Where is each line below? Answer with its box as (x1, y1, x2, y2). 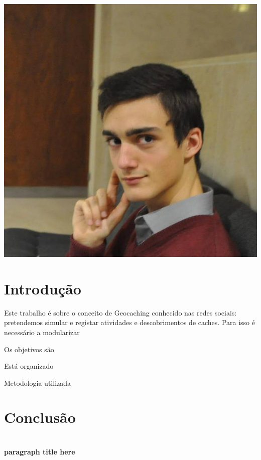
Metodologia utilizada (4, 377, 71, 388)
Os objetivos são (4, 344, 54, 354)
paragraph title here (4, 446, 75, 456)
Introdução (4, 278, 81, 298)
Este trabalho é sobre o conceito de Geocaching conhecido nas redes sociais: (4, 307, 237, 318)
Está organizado (4, 361, 54, 371)
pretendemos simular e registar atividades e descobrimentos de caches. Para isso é (4, 317, 255, 328)
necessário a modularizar (4, 327, 80, 337)
